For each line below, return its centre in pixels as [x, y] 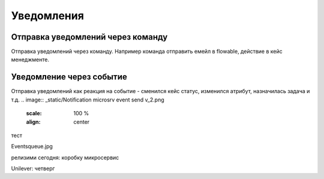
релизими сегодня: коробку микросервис [65, 157]
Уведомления [47, 16]
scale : [34, 114]
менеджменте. [30, 59]
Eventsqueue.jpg [32, 147]
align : [33, 122]
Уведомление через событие [69, 77]
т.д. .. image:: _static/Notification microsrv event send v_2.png [88, 100]
